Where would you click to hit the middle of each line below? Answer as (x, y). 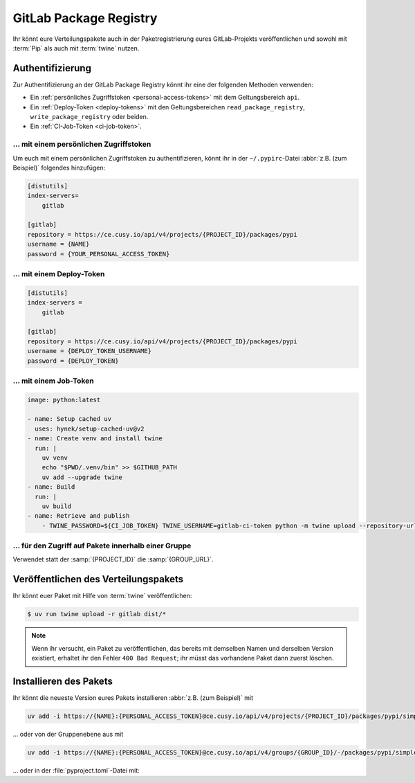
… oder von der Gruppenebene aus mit (68, 735)
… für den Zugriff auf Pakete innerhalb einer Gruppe (102, 546)
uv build (57, 506)
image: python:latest (64, 399)
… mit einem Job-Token (53, 381)
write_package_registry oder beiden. (89, 117)
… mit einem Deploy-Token (59, 274)
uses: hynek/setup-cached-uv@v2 (90, 429)
